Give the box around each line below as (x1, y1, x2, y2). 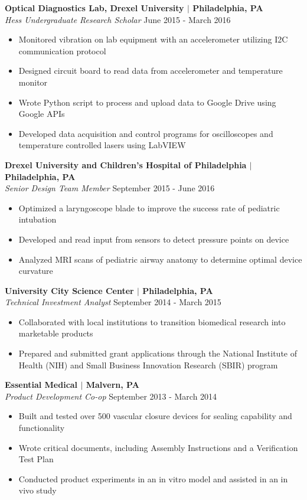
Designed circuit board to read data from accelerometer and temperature (18, 64, 283, 77)
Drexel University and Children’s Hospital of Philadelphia (5, 158, 247, 171)
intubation (18, 213, 57, 226)
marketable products (18, 327, 93, 339)
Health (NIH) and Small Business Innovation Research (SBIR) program (18, 358, 278, 371)
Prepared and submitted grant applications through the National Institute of (18, 347, 298, 360)
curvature (18, 264, 53, 277)
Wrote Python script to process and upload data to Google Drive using (18, 96, 276, 108)
